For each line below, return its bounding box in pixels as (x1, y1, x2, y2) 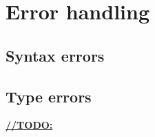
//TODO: (6, 118, 53, 132)
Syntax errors (6, 44, 105, 66)
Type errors (6, 85, 92, 107)
